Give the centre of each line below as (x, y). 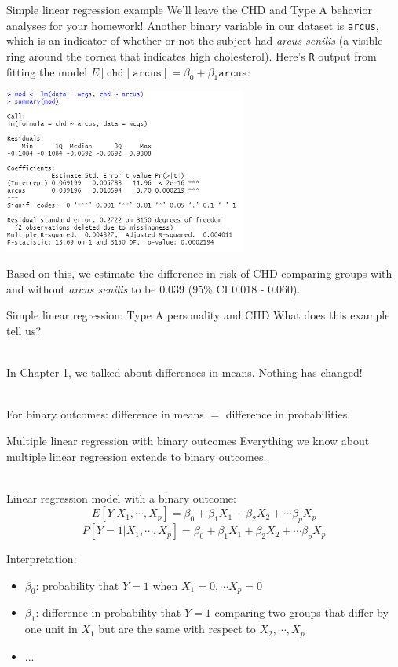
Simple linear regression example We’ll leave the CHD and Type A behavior (189, 9)
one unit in (51, 629)
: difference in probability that (108, 612)
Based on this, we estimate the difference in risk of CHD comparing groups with (199, 273)
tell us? (24, 330)
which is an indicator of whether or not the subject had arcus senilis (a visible (195, 41)
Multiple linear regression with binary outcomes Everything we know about (188, 440)
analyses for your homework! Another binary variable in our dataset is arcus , (193, 25)
